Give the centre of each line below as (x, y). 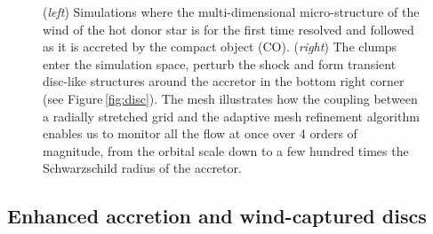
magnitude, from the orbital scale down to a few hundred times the (226, 150)
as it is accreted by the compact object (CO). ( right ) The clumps (220, 47)
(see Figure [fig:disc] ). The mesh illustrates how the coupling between (230, 98)
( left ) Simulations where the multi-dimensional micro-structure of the (231, 12)
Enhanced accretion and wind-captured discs (217, 216)
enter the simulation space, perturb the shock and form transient (220, 63)
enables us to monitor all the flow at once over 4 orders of (200, 133)
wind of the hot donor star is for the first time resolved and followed (229, 29)
